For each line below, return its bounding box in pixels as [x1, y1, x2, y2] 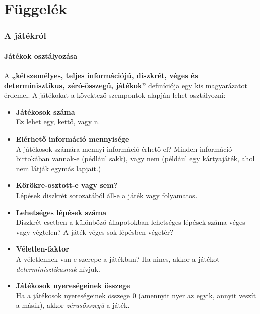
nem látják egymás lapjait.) [16, 163, 101, 173]
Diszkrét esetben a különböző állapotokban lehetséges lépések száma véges [16, 217, 245, 227]
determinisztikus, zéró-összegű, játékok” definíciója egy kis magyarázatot [4, 80, 247, 90]
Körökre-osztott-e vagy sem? [16, 180, 118, 191]
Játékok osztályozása [4, 50, 78, 61]
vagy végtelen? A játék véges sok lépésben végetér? [16, 226, 173, 237]
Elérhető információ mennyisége [16, 133, 129, 144]
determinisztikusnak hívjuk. [16, 263, 100, 274]
